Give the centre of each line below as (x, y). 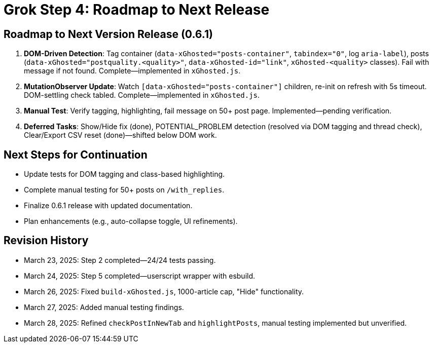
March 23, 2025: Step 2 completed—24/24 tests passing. (120, 260)
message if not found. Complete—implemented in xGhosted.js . (132, 71)
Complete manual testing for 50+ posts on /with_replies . (124, 190)
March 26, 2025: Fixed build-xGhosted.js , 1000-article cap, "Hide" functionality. (164, 291)
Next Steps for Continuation (76, 155)
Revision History (46, 241)
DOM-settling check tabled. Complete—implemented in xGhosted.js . (142, 95)
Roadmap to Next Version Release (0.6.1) (108, 34)
